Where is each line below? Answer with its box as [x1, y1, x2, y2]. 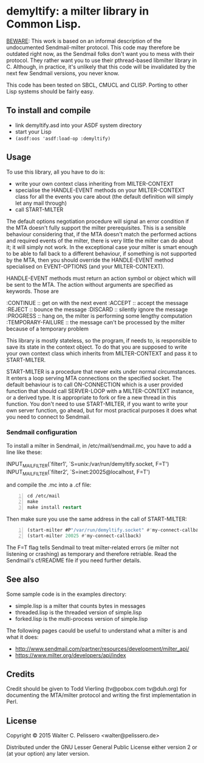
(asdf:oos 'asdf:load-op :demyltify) [15, 135, 111, 142]
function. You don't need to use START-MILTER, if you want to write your [6, 400, 188, 408]
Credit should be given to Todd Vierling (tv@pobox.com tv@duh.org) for [6, 685, 187, 693]
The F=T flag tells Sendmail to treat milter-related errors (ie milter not [6, 544, 179, 551]
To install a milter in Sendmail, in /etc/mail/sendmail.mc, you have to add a [6, 442, 192, 449]
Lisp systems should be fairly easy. [6, 87, 94, 95]
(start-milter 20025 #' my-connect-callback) [27, 533, 141, 539]
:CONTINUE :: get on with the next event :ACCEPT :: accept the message [6, 299, 188, 306]
